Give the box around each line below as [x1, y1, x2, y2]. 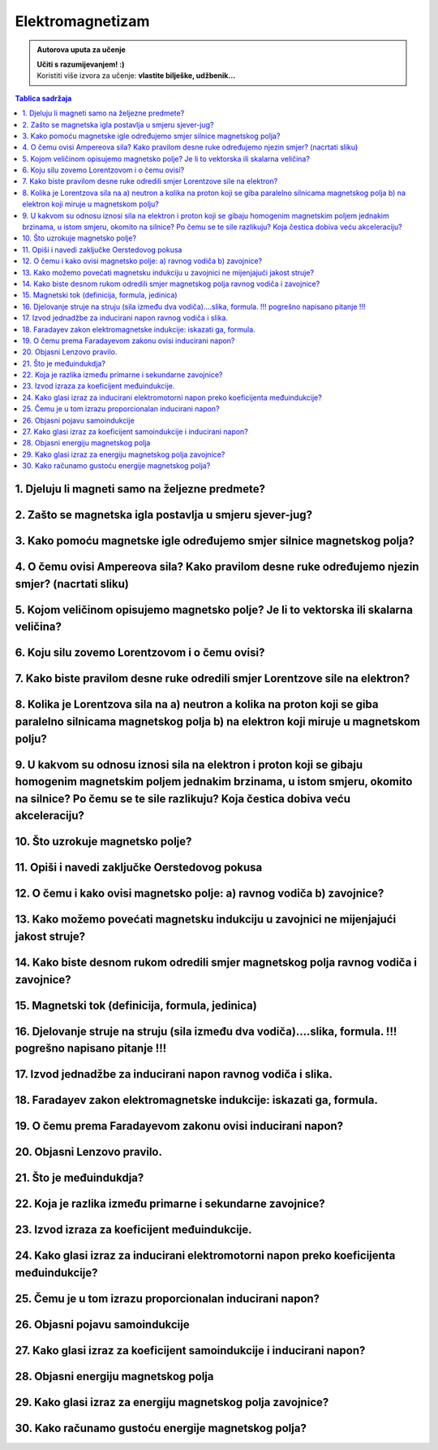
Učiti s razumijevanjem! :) [36, 59, 125, 69]
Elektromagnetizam [15, 12, 150, 30]
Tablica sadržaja [15, 93, 72, 103]
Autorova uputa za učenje [36, 45, 126, 54]
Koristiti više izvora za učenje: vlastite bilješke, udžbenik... [36, 71, 236, 80]
